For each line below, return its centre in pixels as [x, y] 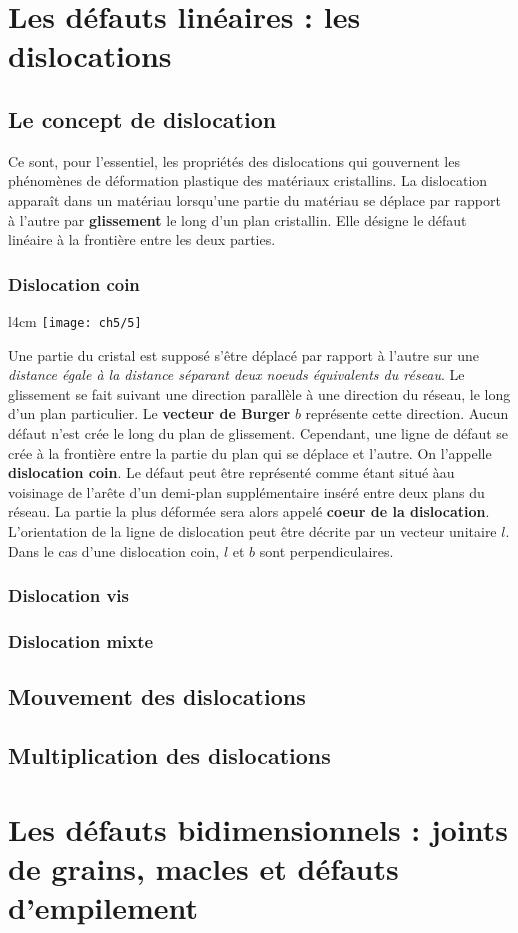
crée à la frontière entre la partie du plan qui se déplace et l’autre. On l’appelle [250, 452]
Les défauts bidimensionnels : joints [258, 828]
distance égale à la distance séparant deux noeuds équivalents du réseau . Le [236, 374]
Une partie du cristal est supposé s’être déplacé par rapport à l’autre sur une [243, 354]
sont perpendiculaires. [326, 550]
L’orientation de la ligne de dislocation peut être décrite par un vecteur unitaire [252, 530]
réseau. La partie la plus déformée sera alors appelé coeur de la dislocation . [249, 511]
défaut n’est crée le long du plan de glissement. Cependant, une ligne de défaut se [258, 432]
